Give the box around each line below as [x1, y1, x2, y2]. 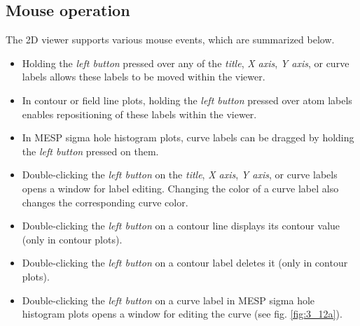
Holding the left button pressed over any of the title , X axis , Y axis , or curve [22, 55, 349, 70]
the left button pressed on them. [22, 143, 159, 158]
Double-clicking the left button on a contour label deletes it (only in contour [22, 255, 348, 270]
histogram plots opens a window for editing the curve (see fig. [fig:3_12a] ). [22, 306, 342, 321]
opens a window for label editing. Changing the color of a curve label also [22, 180, 339, 195]
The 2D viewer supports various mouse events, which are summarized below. [6, 32, 335, 47]
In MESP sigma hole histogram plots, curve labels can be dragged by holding [22, 130, 354, 145]
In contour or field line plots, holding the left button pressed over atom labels [22, 92, 352, 107]
